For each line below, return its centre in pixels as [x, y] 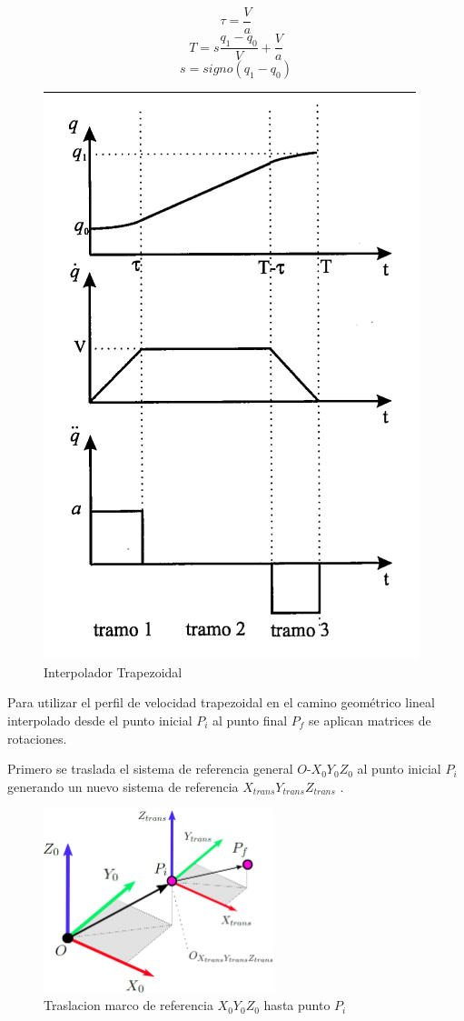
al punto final [250, 720]
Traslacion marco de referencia [128, 1005]
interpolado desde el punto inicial [100, 720]
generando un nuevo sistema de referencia [123, 786]
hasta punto [297, 1005]
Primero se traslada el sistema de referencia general [150, 769]
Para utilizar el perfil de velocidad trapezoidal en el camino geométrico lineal [221, 702]
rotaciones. [37, 738]
